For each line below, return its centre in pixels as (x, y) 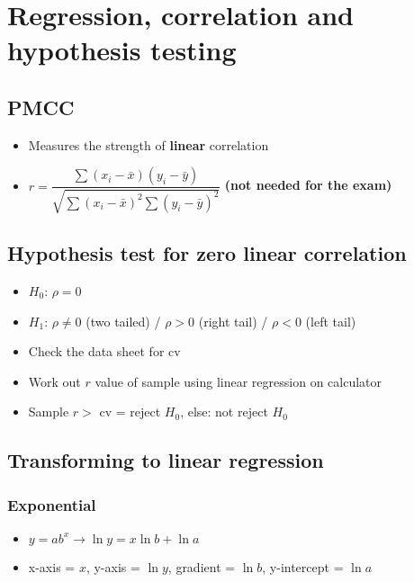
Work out (54, 381)
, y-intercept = (303, 566)
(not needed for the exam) (308, 185)
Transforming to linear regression (166, 460)
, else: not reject (224, 412)
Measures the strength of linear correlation (148, 144)
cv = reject (130, 412)
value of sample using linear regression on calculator (238, 381)
